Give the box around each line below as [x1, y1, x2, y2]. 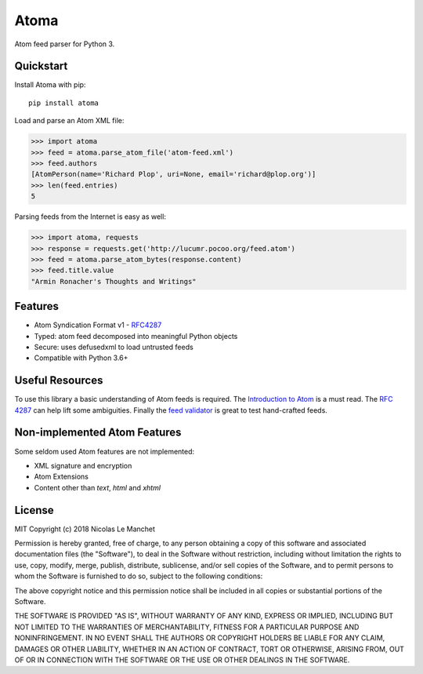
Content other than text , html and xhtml [34, 483, 161, 492]
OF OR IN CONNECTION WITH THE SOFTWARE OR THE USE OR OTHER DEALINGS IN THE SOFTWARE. [14, 655, 350, 665]
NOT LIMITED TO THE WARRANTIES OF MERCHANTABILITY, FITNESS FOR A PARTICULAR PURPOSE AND [14, 622, 360, 632]
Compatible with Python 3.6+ [34, 353, 128, 363]
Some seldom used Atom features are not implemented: [14, 446, 195, 456]
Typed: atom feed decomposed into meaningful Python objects [34, 331, 238, 341]
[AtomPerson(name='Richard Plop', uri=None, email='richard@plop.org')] [31, 169, 316, 179]
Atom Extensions [34, 472, 89, 482]
